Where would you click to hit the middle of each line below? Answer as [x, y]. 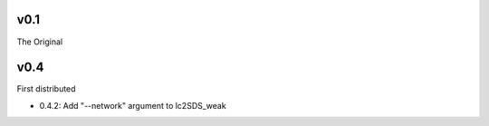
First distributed [46, 89]
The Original [40, 42]
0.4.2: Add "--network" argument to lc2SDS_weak [133, 105]
